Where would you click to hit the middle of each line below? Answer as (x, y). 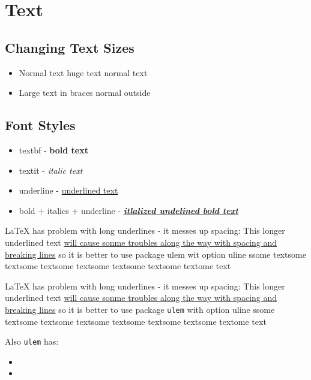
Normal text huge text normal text (83, 72)
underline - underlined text (68, 190)
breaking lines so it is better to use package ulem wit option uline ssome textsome (155, 254)
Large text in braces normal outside (85, 93)
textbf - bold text (53, 150)
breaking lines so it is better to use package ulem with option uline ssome (140, 309)
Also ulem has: (32, 341)
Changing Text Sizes (70, 47)
